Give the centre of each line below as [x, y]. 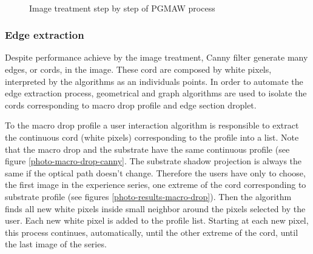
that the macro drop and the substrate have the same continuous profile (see [147, 149]
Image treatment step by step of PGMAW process [122, 8]
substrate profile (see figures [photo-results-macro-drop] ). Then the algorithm [148, 196]
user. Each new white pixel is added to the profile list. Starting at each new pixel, [157, 220]
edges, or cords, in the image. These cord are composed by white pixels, [138, 69]
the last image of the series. [56, 244]
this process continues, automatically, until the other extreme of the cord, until [152, 232]
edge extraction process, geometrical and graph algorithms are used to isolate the [156, 93]
